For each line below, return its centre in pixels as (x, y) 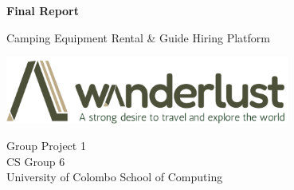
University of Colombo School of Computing (115, 177)
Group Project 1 (46, 146)
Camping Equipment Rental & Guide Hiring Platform (138, 37)
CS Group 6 (36, 161)
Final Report (43, 10)
